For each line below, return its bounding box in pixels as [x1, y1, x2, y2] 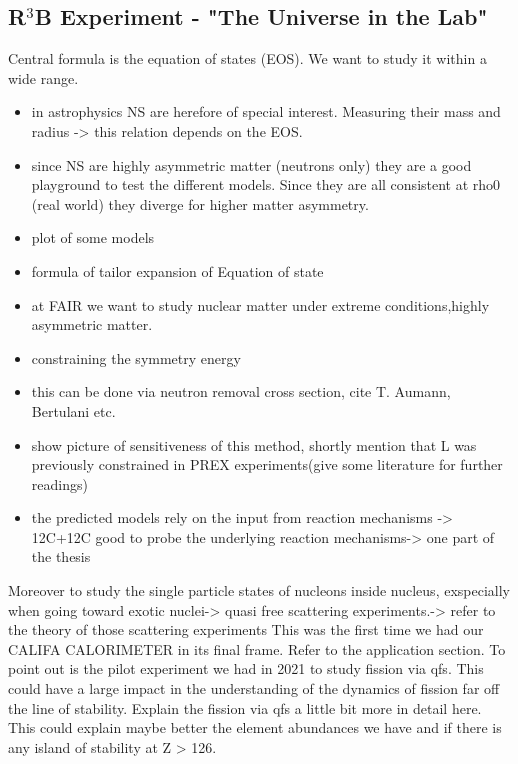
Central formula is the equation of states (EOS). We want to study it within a [8, 48, 487, 69]
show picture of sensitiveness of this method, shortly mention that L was [31, 434, 477, 455]
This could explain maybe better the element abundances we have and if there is [8, 717, 502, 738]
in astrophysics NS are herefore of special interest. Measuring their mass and [31, 101, 501, 122]
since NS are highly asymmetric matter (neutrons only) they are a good [31, 154, 472, 175]
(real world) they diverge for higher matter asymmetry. [31, 193, 369, 214]
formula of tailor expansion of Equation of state [31, 260, 324, 281]
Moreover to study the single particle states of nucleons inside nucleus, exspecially [8, 580, 510, 601]
